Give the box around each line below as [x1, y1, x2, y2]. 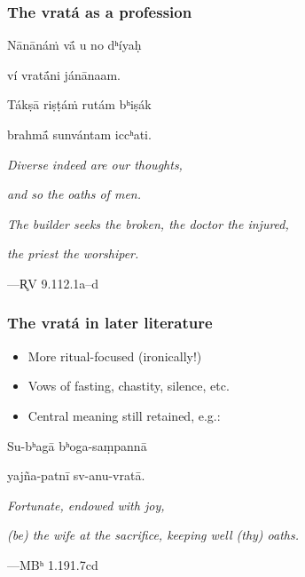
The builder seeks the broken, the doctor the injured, [7, 214, 289, 233]
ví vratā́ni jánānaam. [7, 65, 121, 83]
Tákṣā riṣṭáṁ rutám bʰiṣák [7, 95, 152, 114]
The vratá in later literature [7, 312, 213, 334]
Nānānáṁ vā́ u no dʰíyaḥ [7, 36, 142, 54]
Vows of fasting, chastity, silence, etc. [27, 376, 230, 395]
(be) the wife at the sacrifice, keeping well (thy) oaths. [7, 526, 300, 544]
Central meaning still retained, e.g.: [27, 406, 221, 424]
